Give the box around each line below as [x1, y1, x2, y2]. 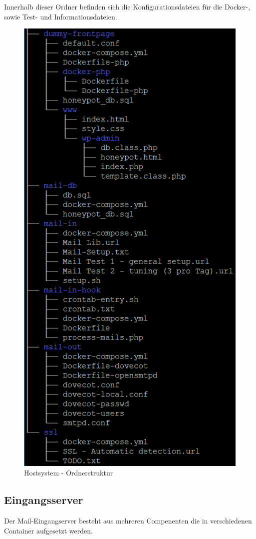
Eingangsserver [4, 492, 83, 507]
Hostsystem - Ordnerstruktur [24, 467, 113, 478]
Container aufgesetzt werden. [4, 525, 93, 535]
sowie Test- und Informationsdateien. [4, 11, 117, 21]
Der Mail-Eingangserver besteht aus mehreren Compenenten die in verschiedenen [4, 515, 252, 526]
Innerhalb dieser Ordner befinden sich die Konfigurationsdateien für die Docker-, [4, 1, 251, 11]
